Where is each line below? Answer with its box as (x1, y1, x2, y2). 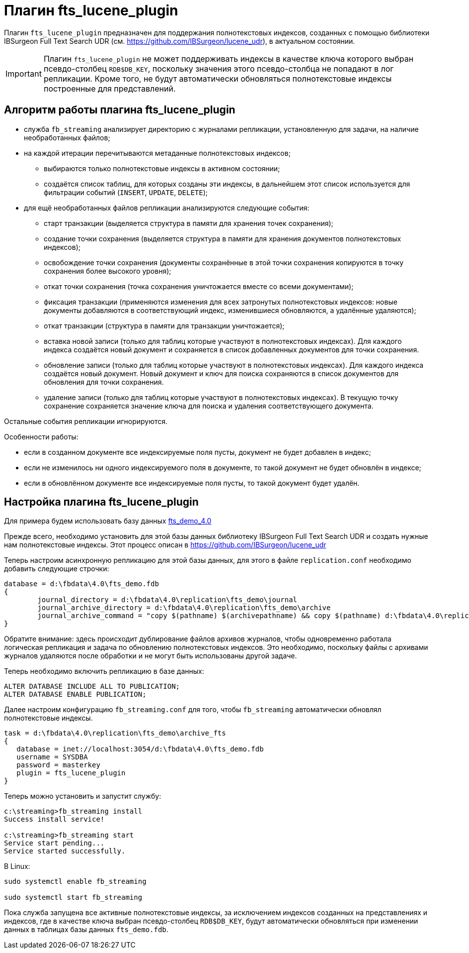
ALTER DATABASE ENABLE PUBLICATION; (4, 690, 147, 699)
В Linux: (4, 862, 30, 871)
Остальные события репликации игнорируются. (4, 417, 168, 425)
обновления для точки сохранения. (44, 377, 164, 386)
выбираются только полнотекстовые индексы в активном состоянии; (44, 164, 280, 173)
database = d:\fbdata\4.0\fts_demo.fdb (4, 580, 159, 588)
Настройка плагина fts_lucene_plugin (4, 496, 199, 509)
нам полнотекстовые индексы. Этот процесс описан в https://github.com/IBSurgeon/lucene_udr (4, 540, 326, 549)
